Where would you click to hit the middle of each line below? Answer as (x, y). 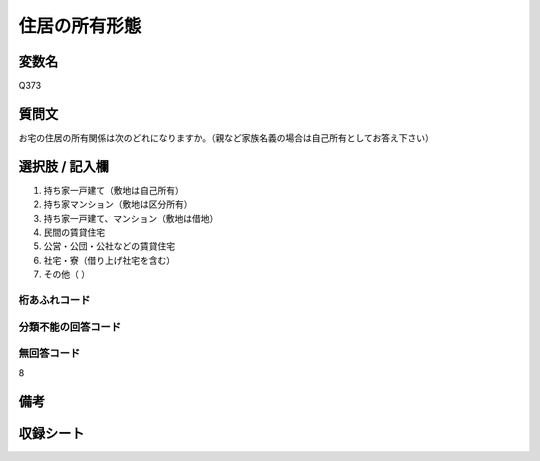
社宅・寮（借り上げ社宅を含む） (109, 260)
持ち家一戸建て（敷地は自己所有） (113, 190)
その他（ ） (66, 274)
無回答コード (49, 353)
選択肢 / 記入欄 (64, 166)
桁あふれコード (54, 300)
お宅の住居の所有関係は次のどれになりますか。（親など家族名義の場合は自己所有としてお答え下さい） (226, 137)
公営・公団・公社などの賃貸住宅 (109, 246)
